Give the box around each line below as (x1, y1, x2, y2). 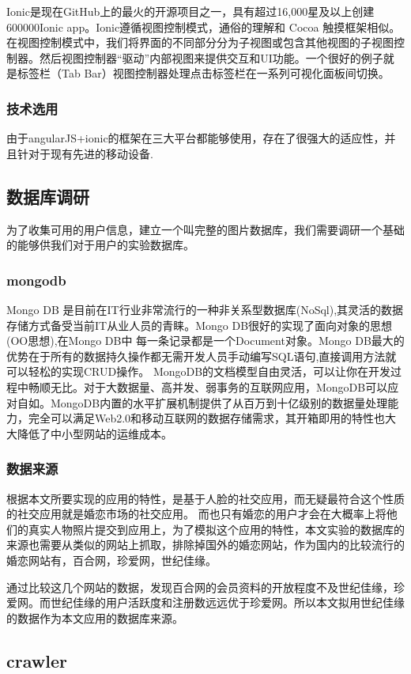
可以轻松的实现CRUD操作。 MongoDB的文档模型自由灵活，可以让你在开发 (6, 363, 391, 380)
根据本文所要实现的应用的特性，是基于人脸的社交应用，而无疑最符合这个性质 (6, 490, 405, 506)
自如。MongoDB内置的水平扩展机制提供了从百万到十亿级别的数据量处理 (17, 394, 388, 411)
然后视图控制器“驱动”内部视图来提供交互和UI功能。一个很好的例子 (39, 49, 383, 66)
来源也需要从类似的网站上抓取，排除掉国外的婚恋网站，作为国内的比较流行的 (6, 536, 405, 553)
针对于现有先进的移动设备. (17, 145, 153, 161)
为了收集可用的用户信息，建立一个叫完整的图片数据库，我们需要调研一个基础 (6, 221, 405, 237)
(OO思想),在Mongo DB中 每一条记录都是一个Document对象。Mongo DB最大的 (6, 332, 405, 349)
